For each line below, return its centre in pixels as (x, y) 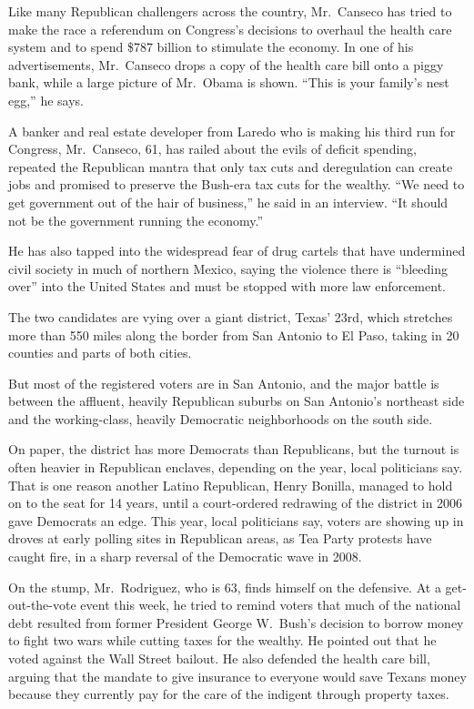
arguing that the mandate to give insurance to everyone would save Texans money (237, 676)
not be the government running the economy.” (136, 220)
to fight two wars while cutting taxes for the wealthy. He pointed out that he (222, 640)
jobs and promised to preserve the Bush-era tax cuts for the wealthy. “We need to (237, 184)
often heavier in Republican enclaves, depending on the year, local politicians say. (236, 467)
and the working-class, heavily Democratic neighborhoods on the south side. (221, 418)
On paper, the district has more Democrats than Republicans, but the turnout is (234, 449)
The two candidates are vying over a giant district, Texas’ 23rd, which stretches (231, 316)
